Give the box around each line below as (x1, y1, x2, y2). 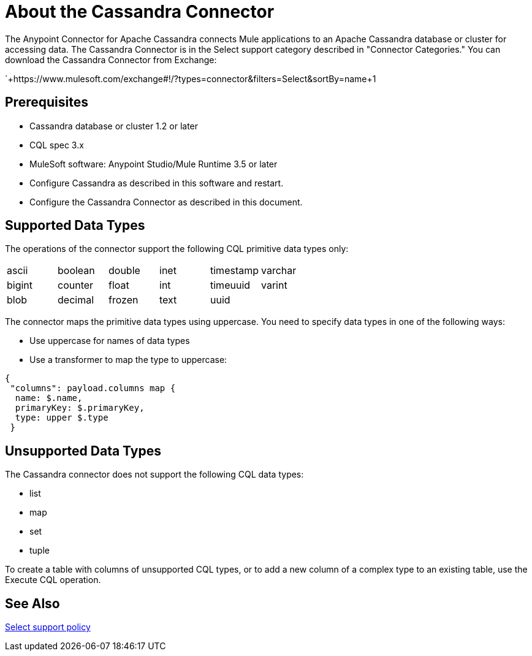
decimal (58, 294, 94, 307)
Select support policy (5, 622, 91, 633)
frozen (108, 294, 139, 307)
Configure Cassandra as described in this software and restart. (29, 177, 284, 188)
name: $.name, (15, 393, 83, 403)
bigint (7, 279, 33, 292)
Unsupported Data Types (5, 443, 161, 459)
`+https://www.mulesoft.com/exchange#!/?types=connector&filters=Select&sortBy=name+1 (5, 73, 376, 84)
